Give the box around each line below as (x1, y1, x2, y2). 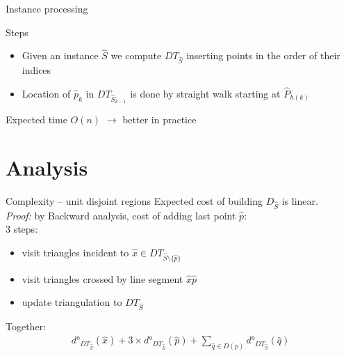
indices (22, 63, 51, 77)
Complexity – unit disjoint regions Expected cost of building (6, 193, 263, 208)
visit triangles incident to (22, 245, 129, 259)
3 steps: (6, 222, 38, 236)
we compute (110, 48, 162, 63)
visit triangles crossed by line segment (22, 271, 183, 286)
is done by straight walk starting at (130, 86, 281, 100)
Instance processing (6, 1, 88, 15)
